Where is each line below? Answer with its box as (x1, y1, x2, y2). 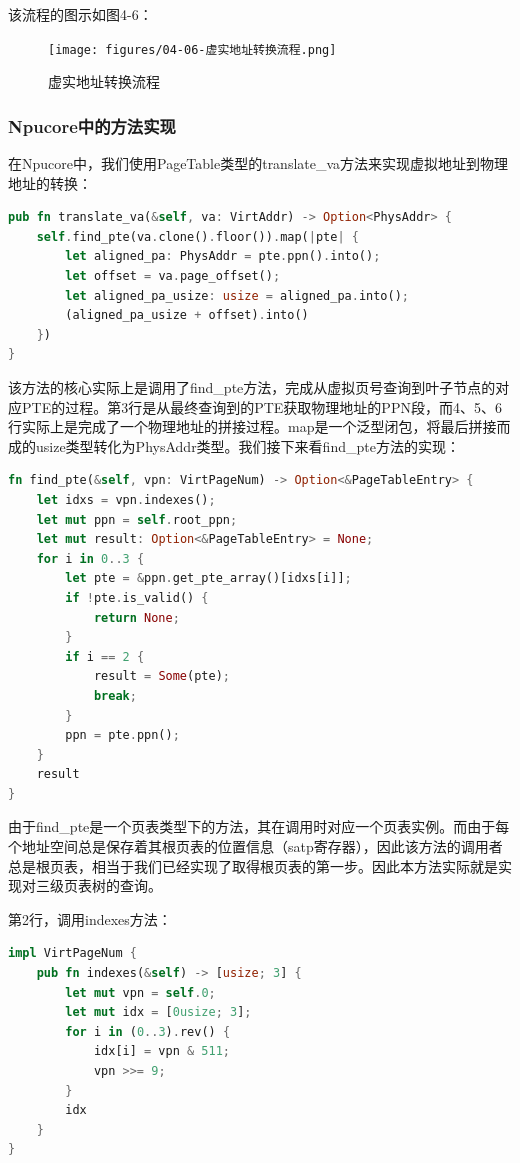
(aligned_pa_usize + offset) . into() (65, 308, 309, 323)
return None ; (93, 610, 180, 625)
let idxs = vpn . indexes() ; (36, 492, 216, 507)
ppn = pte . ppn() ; (65, 728, 180, 743)
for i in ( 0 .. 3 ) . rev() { (65, 1024, 231, 1039)
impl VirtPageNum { (8, 946, 137, 961)
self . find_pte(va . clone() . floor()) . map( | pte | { (36, 229, 359, 244)
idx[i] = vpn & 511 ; (93, 1044, 230, 1059)
